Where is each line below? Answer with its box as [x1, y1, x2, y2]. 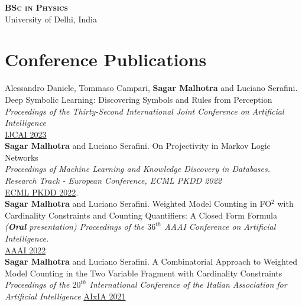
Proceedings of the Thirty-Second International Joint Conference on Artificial [5, 105, 284, 117]
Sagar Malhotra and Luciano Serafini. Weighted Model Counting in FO [5, 197, 272, 210]
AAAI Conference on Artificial [164, 220, 276, 233]
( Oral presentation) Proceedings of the [5, 220, 145, 233]
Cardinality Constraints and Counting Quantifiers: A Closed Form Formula [5, 209, 278, 221]
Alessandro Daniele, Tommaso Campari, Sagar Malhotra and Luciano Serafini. [5, 82, 298, 94]
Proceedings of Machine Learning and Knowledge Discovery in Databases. [5, 162, 271, 175]
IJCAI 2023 [5, 128, 47, 140]
